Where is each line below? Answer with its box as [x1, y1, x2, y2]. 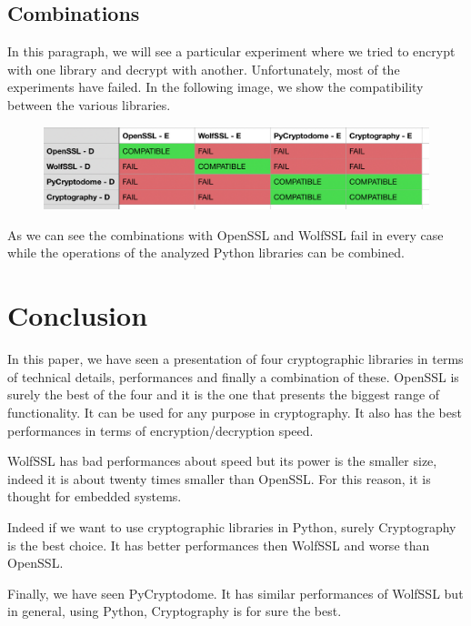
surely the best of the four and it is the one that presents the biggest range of [7, 385, 440, 404]
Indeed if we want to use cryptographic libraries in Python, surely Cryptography [7, 517, 456, 536]
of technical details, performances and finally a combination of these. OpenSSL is [7, 367, 459, 386]
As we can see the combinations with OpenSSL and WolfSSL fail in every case [7, 225, 444, 244]
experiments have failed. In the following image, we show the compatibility [7, 77, 424, 96]
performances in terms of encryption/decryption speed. [7, 420, 314, 439]
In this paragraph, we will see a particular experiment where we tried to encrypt [7, 42, 456, 61]
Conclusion [7, 297, 148, 334]
